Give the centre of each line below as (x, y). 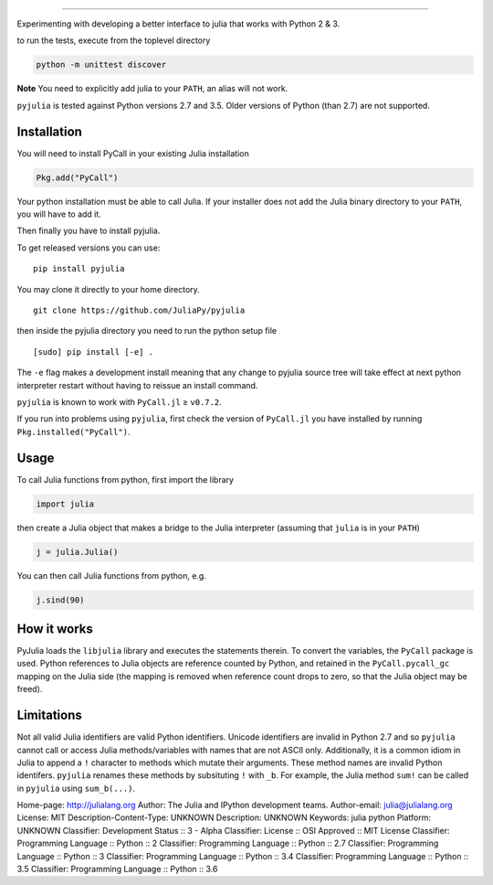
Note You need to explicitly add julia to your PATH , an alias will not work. (152, 89)
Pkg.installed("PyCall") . (73, 432)
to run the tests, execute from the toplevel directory (114, 40)
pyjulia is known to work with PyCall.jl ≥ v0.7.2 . (120, 401)
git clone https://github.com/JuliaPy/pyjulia (139, 310)
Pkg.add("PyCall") (77, 177)
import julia (65, 504)
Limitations (49, 715)
